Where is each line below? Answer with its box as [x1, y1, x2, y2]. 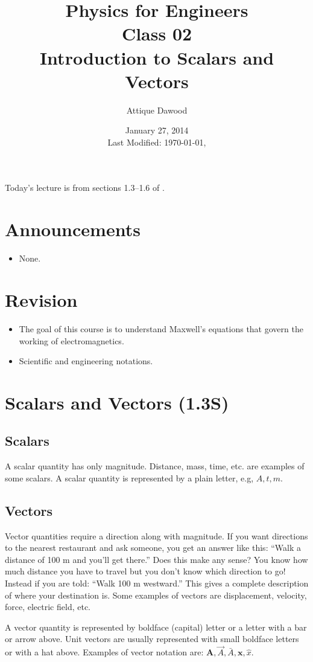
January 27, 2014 [125, 124, 189, 137]
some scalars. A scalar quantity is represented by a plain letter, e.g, [5, 471, 254, 484]
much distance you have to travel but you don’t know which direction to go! [5, 565, 286, 577]
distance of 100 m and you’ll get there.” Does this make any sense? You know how [5, 553, 308, 565]
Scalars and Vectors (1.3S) [5, 390, 229, 414]
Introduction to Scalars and [39, 45, 274, 69]
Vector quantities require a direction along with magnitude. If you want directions [5, 529, 308, 542]
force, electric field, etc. [5, 600, 91, 613]
